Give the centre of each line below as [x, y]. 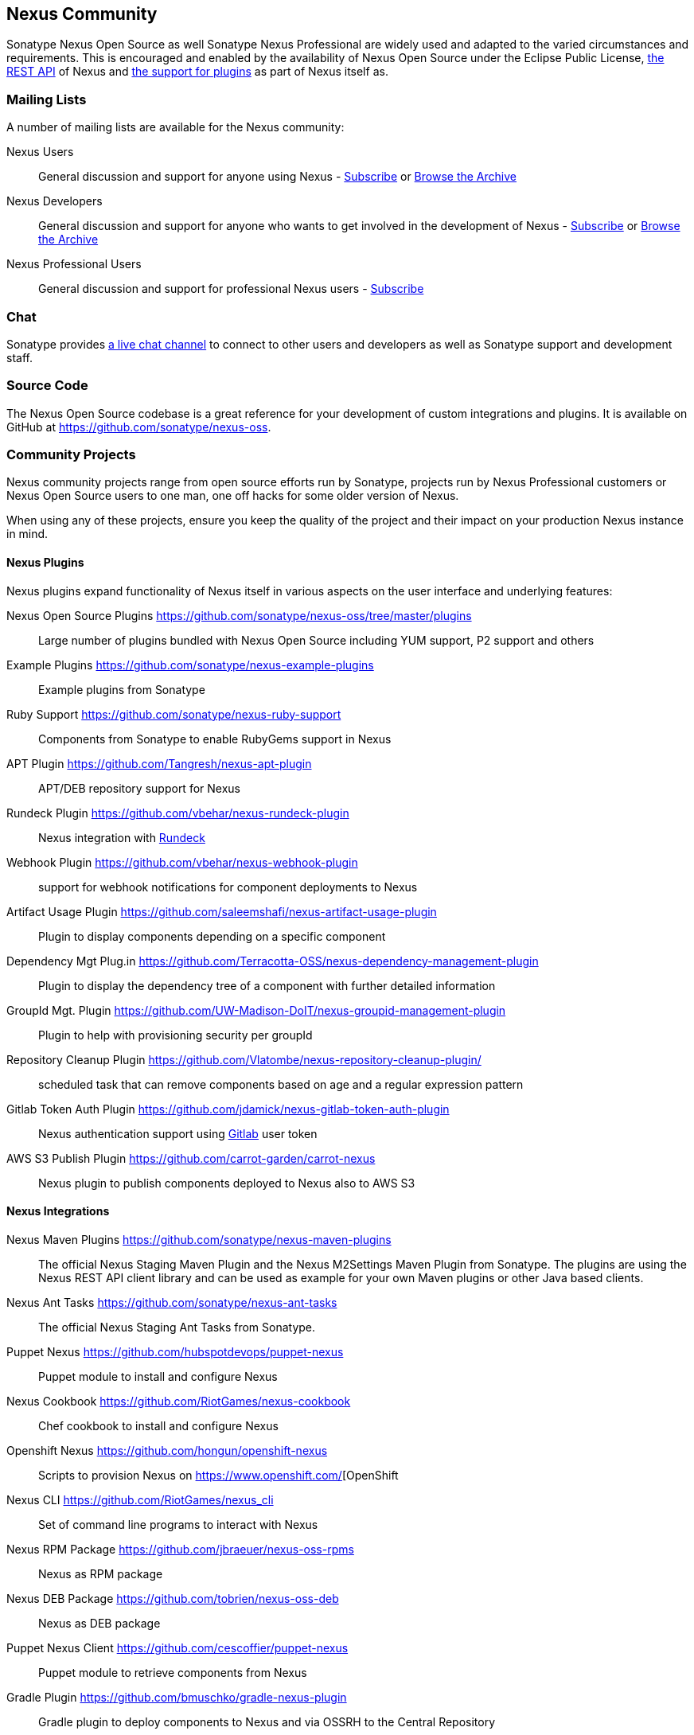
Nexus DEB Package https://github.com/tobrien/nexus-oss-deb [173, 1598]
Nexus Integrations [58, 1211]
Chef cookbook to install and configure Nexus [158, 1425]
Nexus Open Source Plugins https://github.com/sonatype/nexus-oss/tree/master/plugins [239, 615]
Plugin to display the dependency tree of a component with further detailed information [267, 985]
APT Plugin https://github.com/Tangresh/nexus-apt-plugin [159, 763]
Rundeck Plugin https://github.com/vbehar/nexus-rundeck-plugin [178, 813]
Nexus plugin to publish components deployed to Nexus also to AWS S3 [227, 1183]
